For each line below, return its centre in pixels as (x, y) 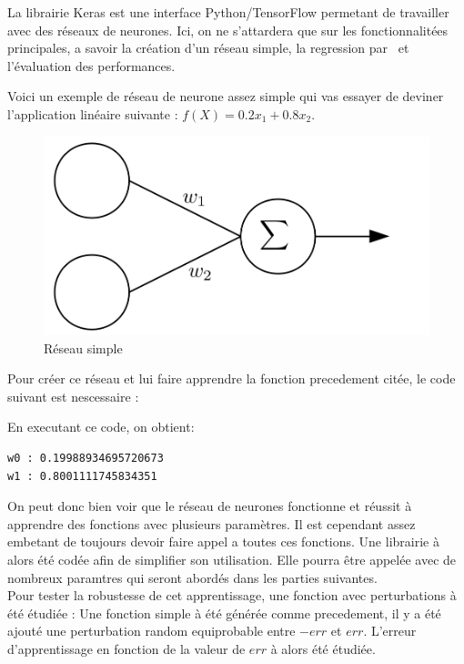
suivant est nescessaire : (73, 396)
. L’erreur (390, 631)
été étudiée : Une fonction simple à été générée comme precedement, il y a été (224, 613)
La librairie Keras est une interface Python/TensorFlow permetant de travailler (228, 12)
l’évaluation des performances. (91, 65)
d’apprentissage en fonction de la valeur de (126, 648)
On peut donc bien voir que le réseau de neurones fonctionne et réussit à (210, 506)
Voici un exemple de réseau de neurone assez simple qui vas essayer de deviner (226, 96)
